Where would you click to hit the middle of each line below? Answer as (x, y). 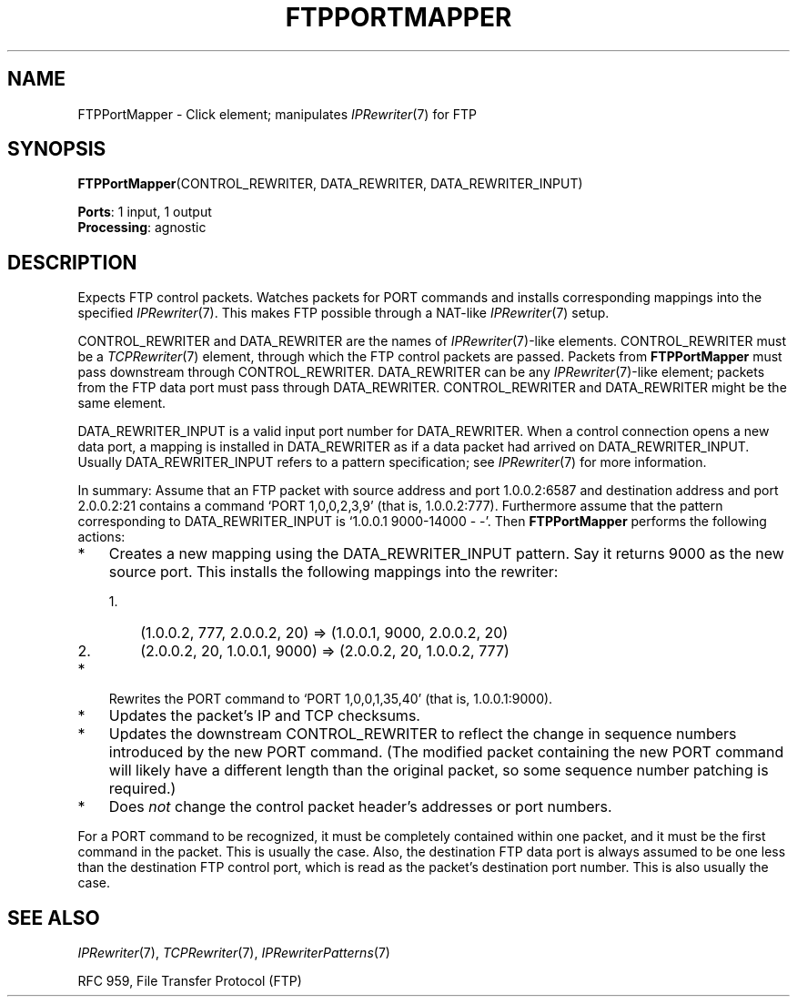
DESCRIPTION (72, 262)
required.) (142, 789)
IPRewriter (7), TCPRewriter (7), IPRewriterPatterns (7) (234, 953)
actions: (101, 537)
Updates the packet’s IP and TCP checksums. (264, 716)
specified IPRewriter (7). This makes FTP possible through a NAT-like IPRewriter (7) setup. (343, 313)
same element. (122, 403)
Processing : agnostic (142, 228)
